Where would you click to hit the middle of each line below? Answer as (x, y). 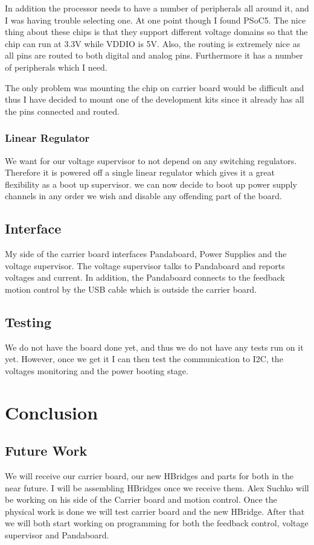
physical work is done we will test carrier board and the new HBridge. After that (155, 511)
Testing (28, 321)
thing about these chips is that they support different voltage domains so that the (156, 32)
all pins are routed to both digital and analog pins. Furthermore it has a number (154, 55)
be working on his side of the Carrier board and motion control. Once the (141, 499)
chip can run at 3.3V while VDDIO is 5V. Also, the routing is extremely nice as (153, 43)
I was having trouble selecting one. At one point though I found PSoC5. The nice (155, 20)
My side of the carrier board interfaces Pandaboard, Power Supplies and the (146, 254)
